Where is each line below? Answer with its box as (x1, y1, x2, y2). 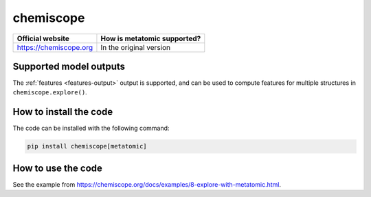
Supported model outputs (12, 60, 126, 72)
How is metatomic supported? (100, 34, 201, 43)
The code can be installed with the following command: (12, 124, 170, 133)
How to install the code (12, 106, 113, 118)
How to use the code (12, 162, 103, 174)
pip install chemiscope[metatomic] (27, 142, 147, 150)
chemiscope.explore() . (12, 88, 87, 96)
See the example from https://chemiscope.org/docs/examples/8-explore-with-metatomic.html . (12, 180, 282, 188)
